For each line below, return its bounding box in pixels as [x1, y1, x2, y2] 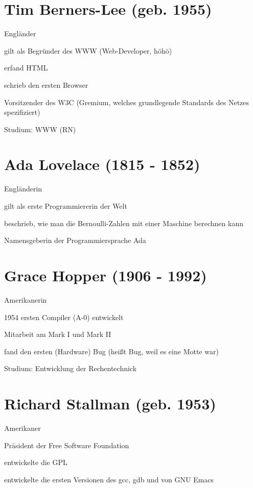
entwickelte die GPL [4, 457, 67, 468]
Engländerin [4, 183, 42, 194]
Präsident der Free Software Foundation [4, 440, 129, 450]
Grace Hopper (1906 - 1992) [4, 264, 207, 285]
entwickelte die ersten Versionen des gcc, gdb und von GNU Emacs [4, 474, 214, 484]
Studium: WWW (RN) [4, 124, 76, 134]
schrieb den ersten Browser [4, 79, 88, 90]
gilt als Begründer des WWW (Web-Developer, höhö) [4, 45, 172, 56]
